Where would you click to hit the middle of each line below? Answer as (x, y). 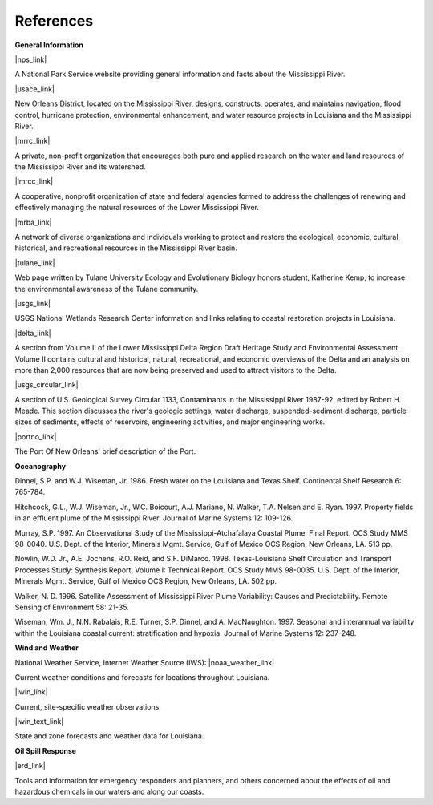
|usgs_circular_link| (47, 385)
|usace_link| (35, 89)
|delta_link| (33, 333)
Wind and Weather (47, 648)
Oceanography (40, 466)
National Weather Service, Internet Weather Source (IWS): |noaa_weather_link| (145, 662)
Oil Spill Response (45, 750)
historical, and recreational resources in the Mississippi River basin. (126, 248)
